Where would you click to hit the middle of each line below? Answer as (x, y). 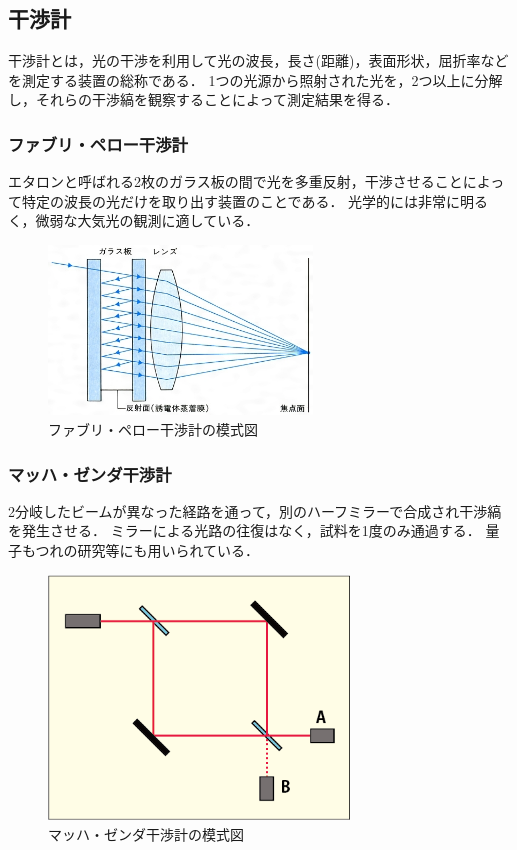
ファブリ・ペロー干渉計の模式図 (153, 429)
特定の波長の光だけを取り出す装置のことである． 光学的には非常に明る (255, 200)
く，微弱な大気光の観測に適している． (134, 220)
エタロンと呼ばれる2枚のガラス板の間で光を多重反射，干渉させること (235, 181)
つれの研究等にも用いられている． (147, 550)
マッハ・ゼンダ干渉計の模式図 (146, 833)
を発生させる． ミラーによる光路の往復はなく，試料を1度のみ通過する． (244, 530)
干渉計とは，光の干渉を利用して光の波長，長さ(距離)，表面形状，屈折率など (258, 60)
